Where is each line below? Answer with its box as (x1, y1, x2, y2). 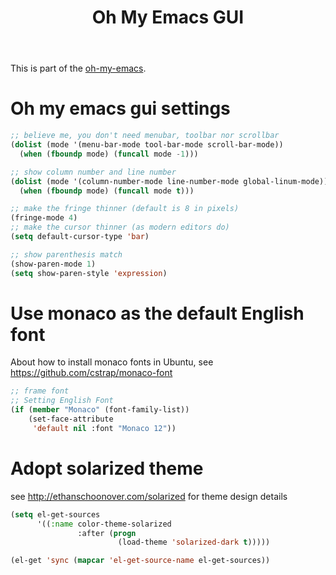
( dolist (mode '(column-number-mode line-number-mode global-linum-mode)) (10, 176, 329, 186)
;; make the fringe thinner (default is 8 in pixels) (10, 204, 240, 214)
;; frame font (10, 386, 70, 396)
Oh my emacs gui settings (10, 97, 231, 120)
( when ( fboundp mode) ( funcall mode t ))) (19, 186, 195, 196)
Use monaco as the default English (10, 302, 305, 325)
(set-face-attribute (28, 414, 114, 425)
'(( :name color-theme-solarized (36, 519, 172, 529)
